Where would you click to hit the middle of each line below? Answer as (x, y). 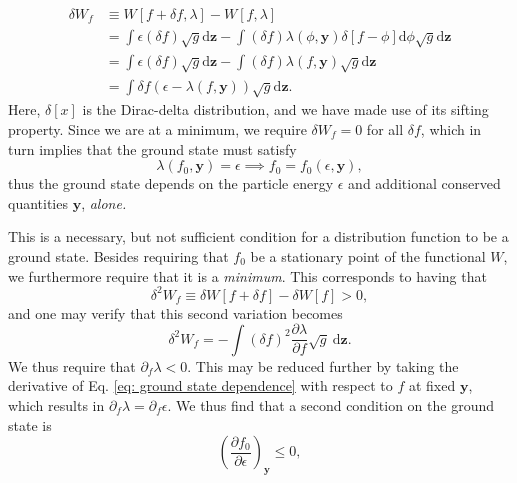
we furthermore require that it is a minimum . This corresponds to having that (247, 275)
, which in (451, 129)
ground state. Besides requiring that (118, 255)
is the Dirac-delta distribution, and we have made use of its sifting (285, 109)
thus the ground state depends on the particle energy (171, 183)
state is (30, 424)
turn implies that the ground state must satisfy (152, 148)
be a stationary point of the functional (368, 255)
